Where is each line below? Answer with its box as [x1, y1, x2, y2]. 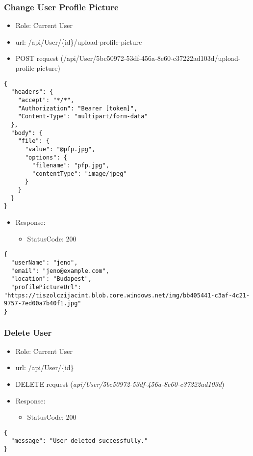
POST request [15, 53, 58, 63]
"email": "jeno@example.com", [11, 267, 109, 274]
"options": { [25, 154, 67, 161]
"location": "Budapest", [11, 275, 92, 283]
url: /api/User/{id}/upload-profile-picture [15, 36, 142, 47]
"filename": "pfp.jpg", [32, 162, 109, 169]
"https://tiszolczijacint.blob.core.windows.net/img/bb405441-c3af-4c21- [4, 292, 250, 299]
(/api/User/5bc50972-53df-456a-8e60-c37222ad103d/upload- [60, 53, 241, 63]
